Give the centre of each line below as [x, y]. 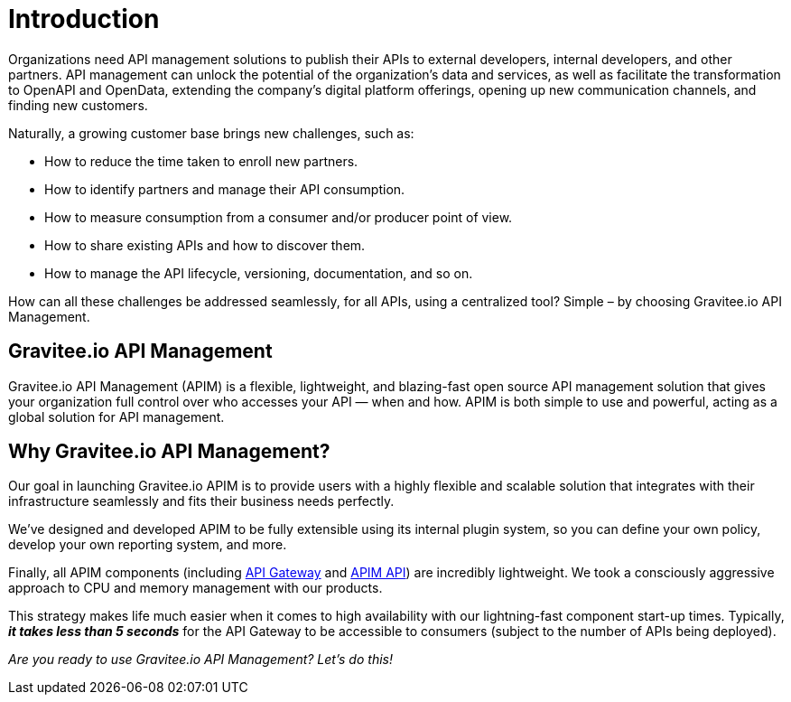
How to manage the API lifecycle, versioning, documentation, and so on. [259, 273]
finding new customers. [78, 105]
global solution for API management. [116, 417]
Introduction [84, 19]
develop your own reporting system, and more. [148, 545]
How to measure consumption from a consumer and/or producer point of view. [279, 217]
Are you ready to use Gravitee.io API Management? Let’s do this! [200, 660]
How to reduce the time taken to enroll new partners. [201, 161]
